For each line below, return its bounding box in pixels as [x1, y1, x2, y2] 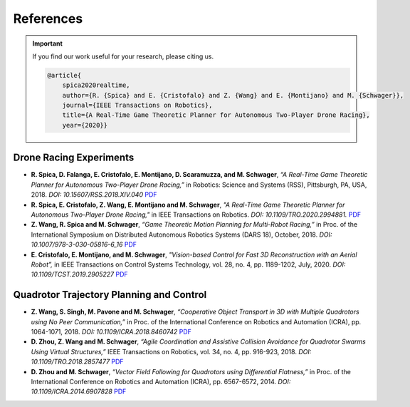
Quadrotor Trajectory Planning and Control [13, 289, 207, 301]
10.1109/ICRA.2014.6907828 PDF [31, 387, 127, 396]
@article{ [47, 71, 82, 79]
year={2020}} [62, 121, 108, 129]
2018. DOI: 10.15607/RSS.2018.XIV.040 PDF [31, 190, 157, 199]
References [13, 11, 83, 26]
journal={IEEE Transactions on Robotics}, [62, 101, 213, 110]
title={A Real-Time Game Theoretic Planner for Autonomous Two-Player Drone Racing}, [62, 111, 370, 119]
